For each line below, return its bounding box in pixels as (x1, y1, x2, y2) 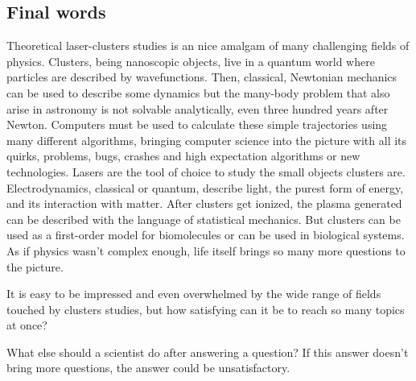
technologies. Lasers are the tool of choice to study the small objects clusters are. (6, 163, 406, 180)
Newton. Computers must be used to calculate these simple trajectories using (6, 116, 388, 133)
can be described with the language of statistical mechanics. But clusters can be (6, 210, 401, 227)
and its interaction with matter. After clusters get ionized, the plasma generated (6, 195, 402, 212)
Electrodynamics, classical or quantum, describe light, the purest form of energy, (6, 179, 404, 196)
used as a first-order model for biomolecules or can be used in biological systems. (6, 226, 405, 243)
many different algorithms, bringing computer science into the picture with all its (6, 131, 407, 148)
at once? (6, 317, 47, 333)
